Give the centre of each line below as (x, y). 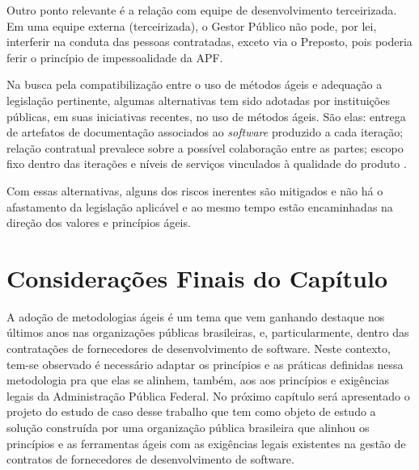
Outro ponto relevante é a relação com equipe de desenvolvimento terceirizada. (202, 10)
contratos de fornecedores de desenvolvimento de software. (150, 459)
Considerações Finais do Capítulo (197, 277)
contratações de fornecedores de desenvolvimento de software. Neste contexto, (199, 348)
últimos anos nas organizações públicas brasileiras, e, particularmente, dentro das (208, 332)
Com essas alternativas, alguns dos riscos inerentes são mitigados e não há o (195, 190)
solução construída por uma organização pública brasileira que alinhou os (188, 427)
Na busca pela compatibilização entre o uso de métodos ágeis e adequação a (195, 84)
